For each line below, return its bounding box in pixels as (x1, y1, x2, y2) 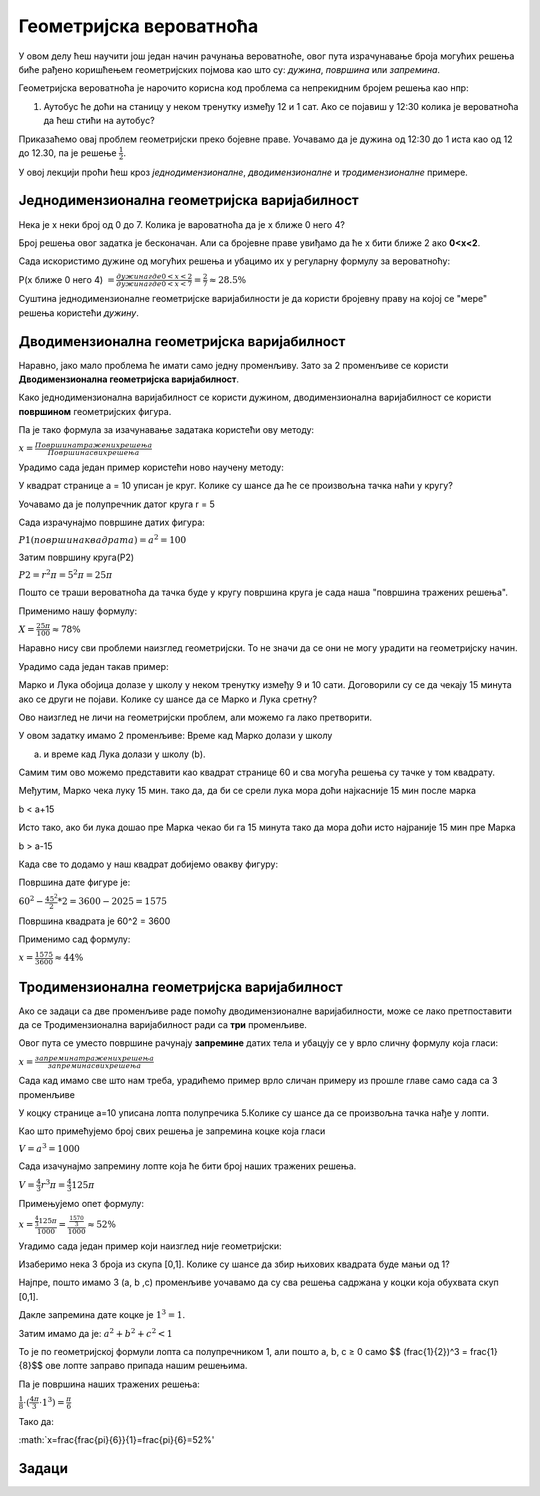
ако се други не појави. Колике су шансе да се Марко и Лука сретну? (18, 693, 318, 705)
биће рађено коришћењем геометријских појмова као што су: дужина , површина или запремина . (18, 63, 440, 75)
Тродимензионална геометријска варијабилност (18, 978, 344, 995)
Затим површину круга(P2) (18, 551, 135, 564)
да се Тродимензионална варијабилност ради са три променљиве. (18, 1019, 307, 1031)
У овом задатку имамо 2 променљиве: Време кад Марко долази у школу (18, 730, 333, 742)
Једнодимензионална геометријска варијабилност (18, 192, 359, 209)
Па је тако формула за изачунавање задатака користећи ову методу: (18, 424, 315, 436)
